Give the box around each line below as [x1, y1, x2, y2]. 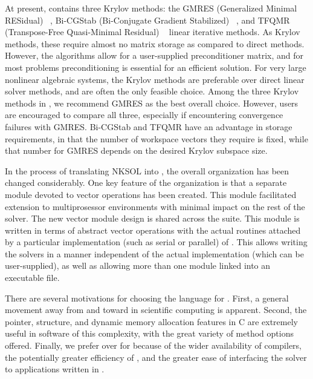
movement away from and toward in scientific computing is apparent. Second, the [5, 303, 307, 316]
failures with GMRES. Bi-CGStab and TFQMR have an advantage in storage [5, 120, 292, 133]
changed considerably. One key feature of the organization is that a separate [5, 176, 287, 189]
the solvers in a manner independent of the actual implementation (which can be [5, 247, 304, 260]
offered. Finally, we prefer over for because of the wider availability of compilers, [5, 339, 302, 352]
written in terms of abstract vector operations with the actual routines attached [5, 223, 301, 236]
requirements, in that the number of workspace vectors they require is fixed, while [5, 132, 308, 145]
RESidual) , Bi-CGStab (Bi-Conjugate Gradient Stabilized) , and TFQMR [5, 13, 290, 26]
